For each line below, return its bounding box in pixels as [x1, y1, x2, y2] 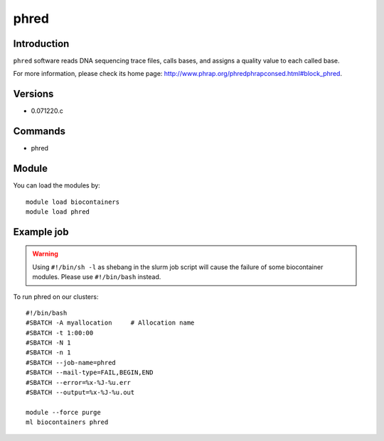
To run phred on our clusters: [13, 292, 99, 301]
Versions [13, 88, 54, 100]
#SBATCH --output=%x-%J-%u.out [26, 388, 135, 397]
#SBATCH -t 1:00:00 [26, 329, 94, 337]
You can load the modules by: [13, 181, 101, 190]
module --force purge [26, 408, 101, 416]
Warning [32, 249, 58, 258]
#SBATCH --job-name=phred [26, 359, 117, 366]
